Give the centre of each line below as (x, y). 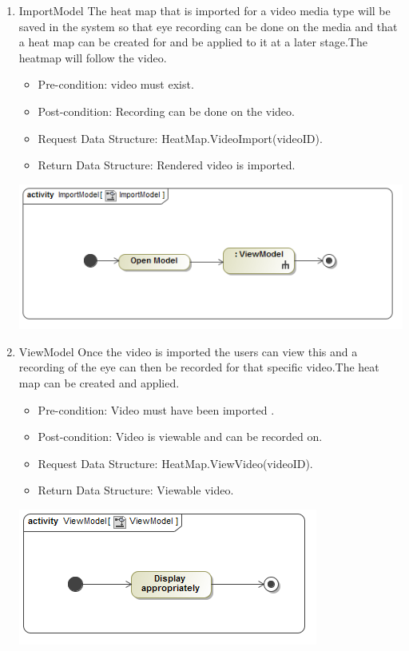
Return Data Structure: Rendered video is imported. (167, 165)
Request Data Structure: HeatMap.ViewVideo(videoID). (175, 463)
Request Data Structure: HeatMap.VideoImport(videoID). (180, 138)
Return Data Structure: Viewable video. (136, 490)
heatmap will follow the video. (93, 57)
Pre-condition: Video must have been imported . (156, 409)
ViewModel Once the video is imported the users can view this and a (188, 351)
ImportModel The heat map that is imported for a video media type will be (204, 10)
